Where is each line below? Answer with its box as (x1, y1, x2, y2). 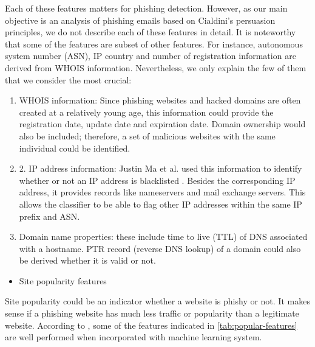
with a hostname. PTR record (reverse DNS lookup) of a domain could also (19, 242, 301, 254)
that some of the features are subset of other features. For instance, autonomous (5, 37, 303, 50)
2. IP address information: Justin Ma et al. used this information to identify (19, 162, 302, 175)
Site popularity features (19, 274, 107, 287)
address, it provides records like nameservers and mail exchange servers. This (19, 186, 306, 198)
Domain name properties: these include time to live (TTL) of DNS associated (19, 230, 308, 243)
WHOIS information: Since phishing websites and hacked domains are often (19, 94, 301, 107)
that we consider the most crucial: (5, 73, 132, 86)
